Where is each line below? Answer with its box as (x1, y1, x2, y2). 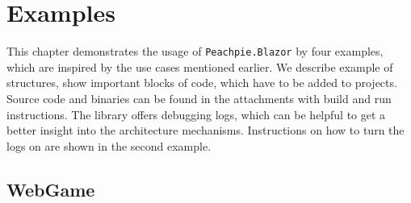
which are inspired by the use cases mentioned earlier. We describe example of (6, 58, 393, 75)
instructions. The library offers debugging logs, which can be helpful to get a (6, 106, 386, 122)
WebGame (6, 176, 95, 201)
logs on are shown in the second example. (6, 137, 212, 154)
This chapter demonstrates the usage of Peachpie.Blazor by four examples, (6, 43, 384, 60)
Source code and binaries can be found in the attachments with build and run (6, 89, 392, 106)
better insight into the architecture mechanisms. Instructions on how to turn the (6, 122, 405, 139)
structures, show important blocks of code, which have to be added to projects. (6, 74, 397, 91)
